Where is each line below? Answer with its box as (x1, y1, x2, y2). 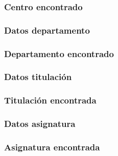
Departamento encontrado (4, 47, 114, 60)
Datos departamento (4, 23, 90, 36)
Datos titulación (4, 70, 72, 83)
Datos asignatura (4, 117, 76, 130)
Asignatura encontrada (4, 140, 100, 153)
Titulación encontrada (4, 94, 97, 107)
